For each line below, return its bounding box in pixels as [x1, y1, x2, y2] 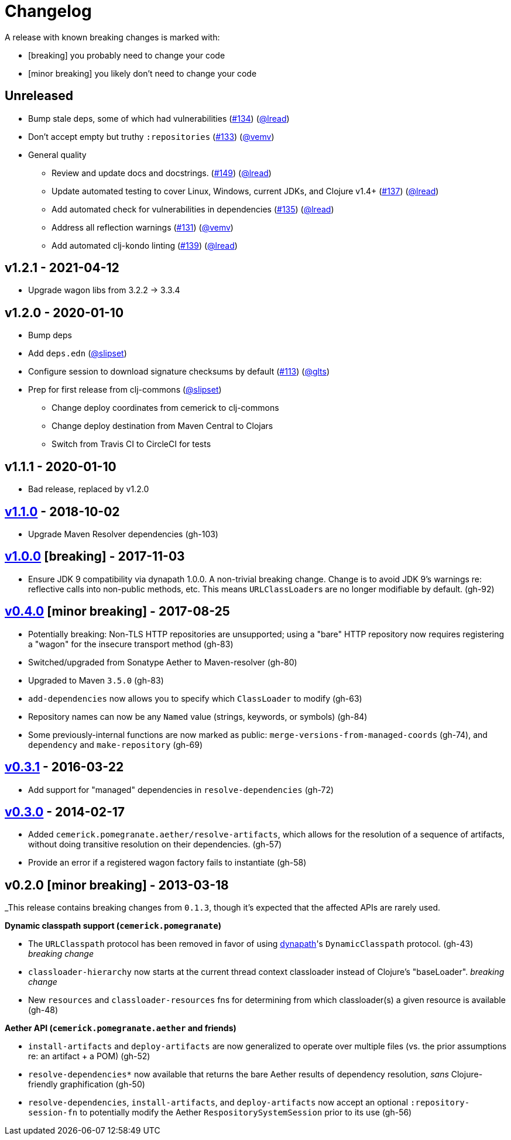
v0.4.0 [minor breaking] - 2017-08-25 [5, 604, 230, 619]
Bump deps [28, 330, 72, 341]
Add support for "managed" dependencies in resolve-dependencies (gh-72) [28, 784, 334, 795]
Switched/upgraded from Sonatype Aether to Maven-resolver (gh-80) [28, 657, 297, 667]
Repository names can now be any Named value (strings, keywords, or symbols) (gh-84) [28, 711, 368, 722]
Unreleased [5, 88, 74, 104]
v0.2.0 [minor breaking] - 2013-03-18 [5, 877, 229, 892]
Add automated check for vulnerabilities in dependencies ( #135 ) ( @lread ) [52, 204, 334, 214]
